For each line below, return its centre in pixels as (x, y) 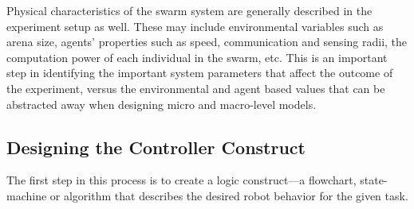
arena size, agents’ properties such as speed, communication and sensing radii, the (207, 42)
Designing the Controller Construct (156, 147)
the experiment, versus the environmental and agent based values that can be (196, 88)
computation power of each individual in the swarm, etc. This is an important (197, 57)
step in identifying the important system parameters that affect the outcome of (200, 73)
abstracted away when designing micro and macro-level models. (162, 104)
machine (27, 195)
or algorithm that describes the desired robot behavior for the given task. (229, 195)
